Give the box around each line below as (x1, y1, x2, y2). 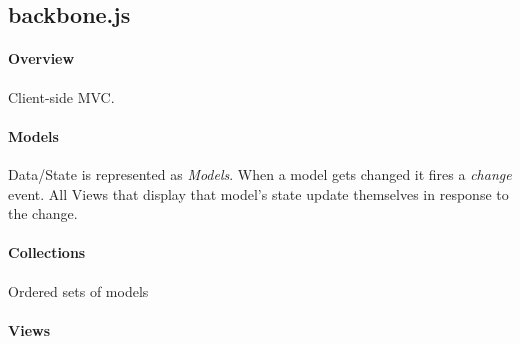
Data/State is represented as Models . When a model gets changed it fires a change (8, 163, 512, 184)
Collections (8, 242, 86, 263)
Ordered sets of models (8, 280, 149, 301)
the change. (8, 203, 78, 224)
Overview (8, 48, 75, 69)
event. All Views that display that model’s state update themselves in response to (8, 183, 509, 204)
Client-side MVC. (8, 86, 115, 107)
